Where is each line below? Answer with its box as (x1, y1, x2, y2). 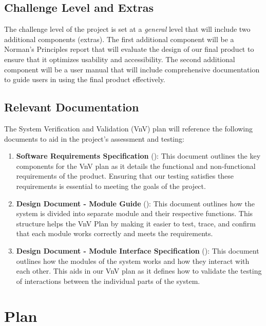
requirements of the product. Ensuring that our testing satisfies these (16, 170, 234, 181)
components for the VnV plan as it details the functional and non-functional (16, 160, 256, 171)
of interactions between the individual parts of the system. (16, 275, 200, 286)
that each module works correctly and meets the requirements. (16, 228, 213, 239)
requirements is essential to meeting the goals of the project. (16, 180, 206, 191)
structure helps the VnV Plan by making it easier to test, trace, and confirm (16, 218, 256, 228)
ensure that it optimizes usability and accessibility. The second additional (4, 53, 235, 64)
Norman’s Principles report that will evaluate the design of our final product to (4, 44, 254, 54)
